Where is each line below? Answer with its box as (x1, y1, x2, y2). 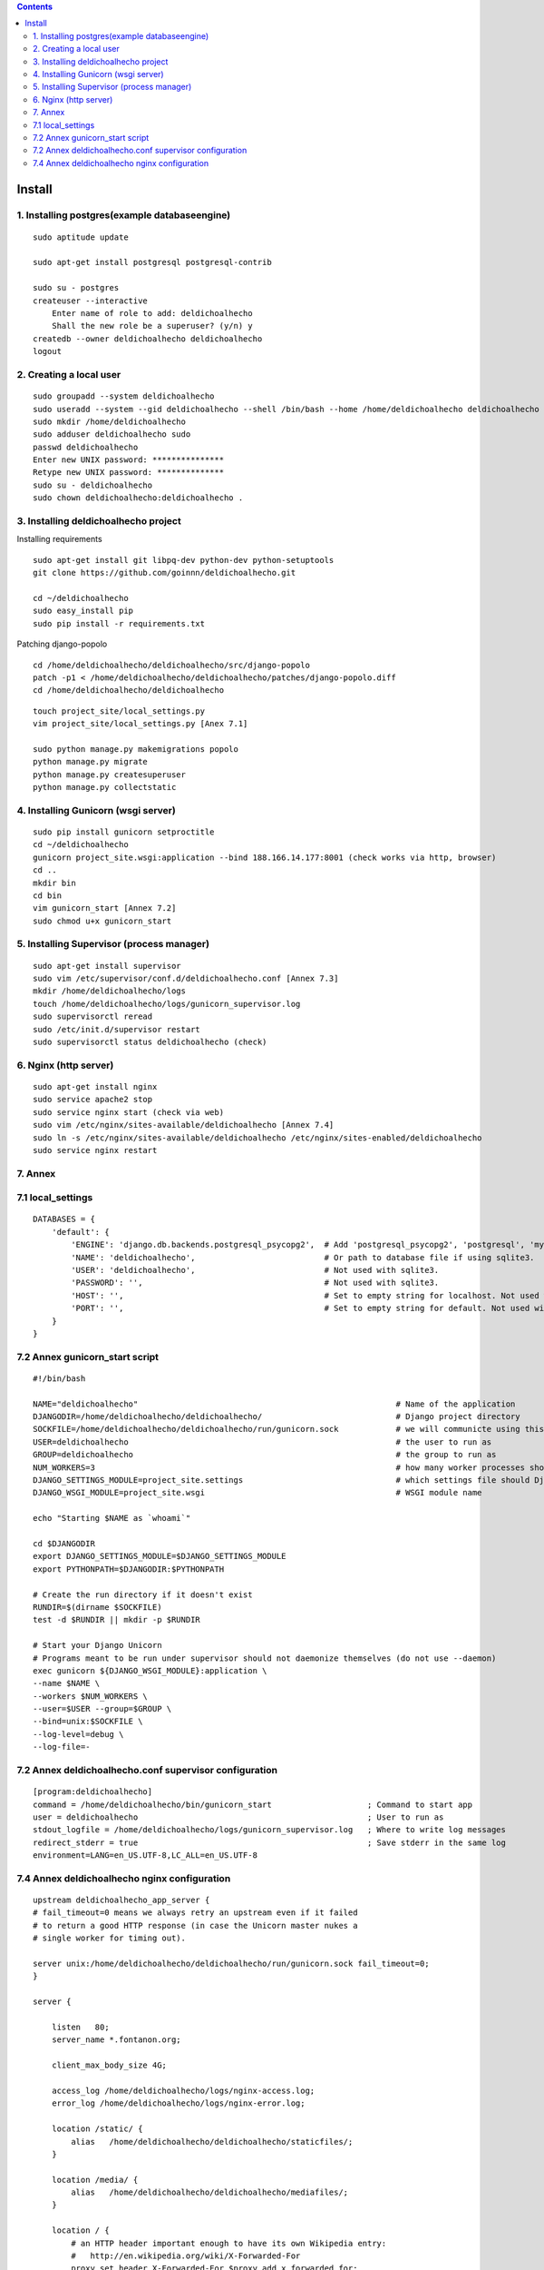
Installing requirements (16, 534, 103, 545)
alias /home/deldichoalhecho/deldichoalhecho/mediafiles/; (71, 2187, 349, 2197)
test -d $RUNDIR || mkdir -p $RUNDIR (33, 1614, 201, 1625)
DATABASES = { (33, 1214, 95, 1225)
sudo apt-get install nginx (33, 1081, 158, 1091)
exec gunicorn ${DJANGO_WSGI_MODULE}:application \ (33, 1665, 267, 1675)
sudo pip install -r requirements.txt (33, 618, 206, 628)
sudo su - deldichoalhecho (33, 479, 153, 490)
